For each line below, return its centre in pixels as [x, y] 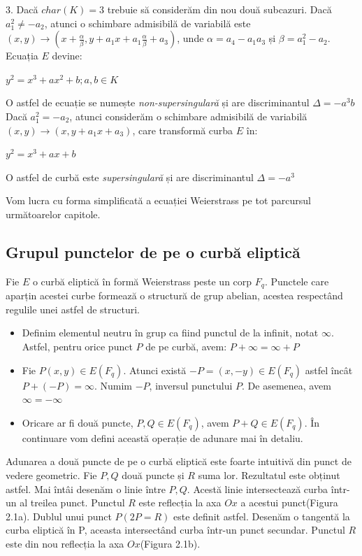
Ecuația [22, 56]
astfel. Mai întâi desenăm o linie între [86, 489]
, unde [190, 38]
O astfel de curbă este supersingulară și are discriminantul [130, 177]
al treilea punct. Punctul [72, 502]
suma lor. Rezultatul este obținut [269, 475]
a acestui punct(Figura [289, 502]
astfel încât [329, 370]
